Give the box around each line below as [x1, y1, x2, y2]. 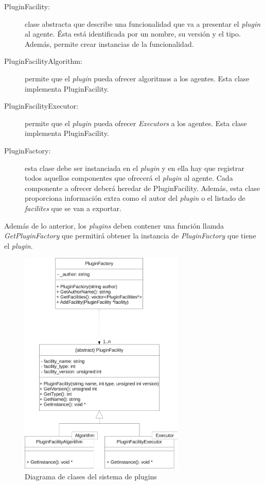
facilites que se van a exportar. [25, 202, 121, 213]
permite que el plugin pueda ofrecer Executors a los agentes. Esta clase [25, 117, 247, 128]
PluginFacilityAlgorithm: [4, 56, 82, 66]
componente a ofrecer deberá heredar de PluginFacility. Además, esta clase [25, 182, 260, 193]
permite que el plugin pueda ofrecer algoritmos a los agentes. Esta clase [25, 73, 250, 83]
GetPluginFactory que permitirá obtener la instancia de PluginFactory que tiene [4, 230, 256, 241]
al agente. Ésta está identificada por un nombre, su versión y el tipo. [25, 28, 241, 39]
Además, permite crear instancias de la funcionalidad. [25, 38, 194, 49]
